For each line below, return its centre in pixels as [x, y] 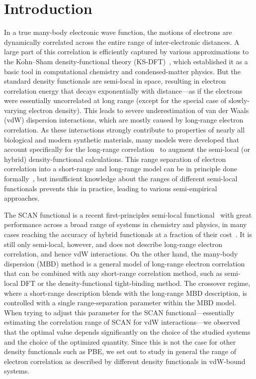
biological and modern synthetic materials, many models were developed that [122, 139]
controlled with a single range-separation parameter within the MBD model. [120, 303]
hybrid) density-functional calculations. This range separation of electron [115, 159]
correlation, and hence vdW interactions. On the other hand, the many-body [121, 254]
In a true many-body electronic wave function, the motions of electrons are [118, 32]
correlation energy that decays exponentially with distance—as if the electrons [123, 90]
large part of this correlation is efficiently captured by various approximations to [127, 52]
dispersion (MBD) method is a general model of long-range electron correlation [125, 263]
